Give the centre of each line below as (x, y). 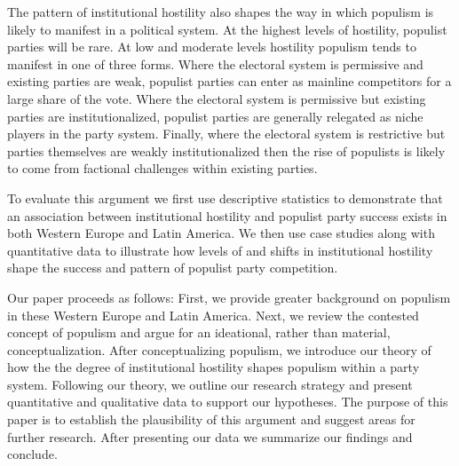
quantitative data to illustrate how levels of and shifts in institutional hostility (220, 250)
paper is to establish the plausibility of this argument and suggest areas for (211, 419)
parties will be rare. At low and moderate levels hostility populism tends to (212, 47)
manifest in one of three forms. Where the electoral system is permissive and (215, 63)
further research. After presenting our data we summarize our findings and (210, 436)
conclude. (32, 454)
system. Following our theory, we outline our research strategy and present (210, 384)
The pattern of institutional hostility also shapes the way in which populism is (221, 12)
